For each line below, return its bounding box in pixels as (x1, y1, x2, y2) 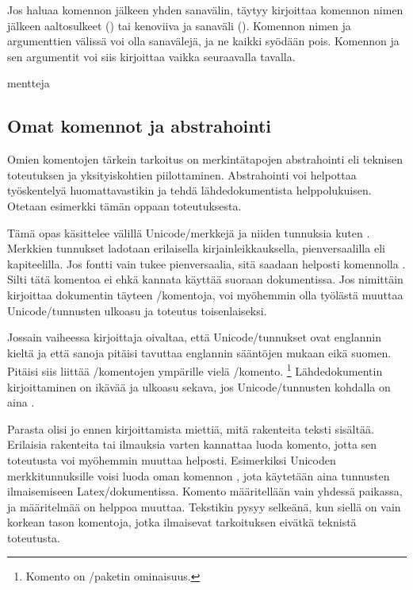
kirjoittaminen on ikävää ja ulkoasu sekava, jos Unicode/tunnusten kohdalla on (7, 378, 391, 395)
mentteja (7, 75, 50, 91)
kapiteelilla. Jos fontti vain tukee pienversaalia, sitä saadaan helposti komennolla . (7, 255, 406, 272)
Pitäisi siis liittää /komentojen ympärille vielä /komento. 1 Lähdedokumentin (7, 361, 383, 379)
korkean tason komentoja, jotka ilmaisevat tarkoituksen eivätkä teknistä (7, 514, 357, 530)
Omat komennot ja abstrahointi (7, 114, 272, 138)
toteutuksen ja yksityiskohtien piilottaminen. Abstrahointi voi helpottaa (7, 166, 357, 183)
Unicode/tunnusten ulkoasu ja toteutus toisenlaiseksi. (7, 302, 267, 318)
